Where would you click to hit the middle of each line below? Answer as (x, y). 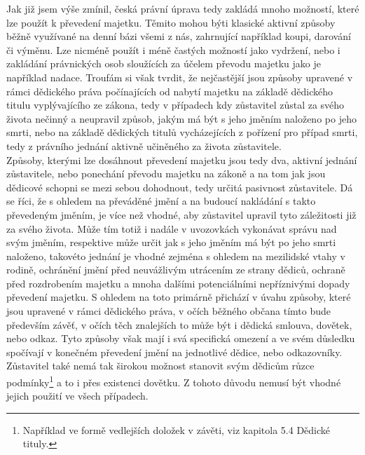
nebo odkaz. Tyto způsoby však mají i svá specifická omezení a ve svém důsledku (181, 338)
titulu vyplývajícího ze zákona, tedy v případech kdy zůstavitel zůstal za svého (175, 105)
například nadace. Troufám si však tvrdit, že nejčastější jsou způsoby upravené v (180, 77)
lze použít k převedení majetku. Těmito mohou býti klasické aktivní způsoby (171, 22)
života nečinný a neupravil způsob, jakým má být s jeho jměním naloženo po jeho (181, 118)
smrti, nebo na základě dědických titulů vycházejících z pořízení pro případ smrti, (182, 132)
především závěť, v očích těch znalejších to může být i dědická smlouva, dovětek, (179, 324)
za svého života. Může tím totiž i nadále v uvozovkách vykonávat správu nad (172, 228)
